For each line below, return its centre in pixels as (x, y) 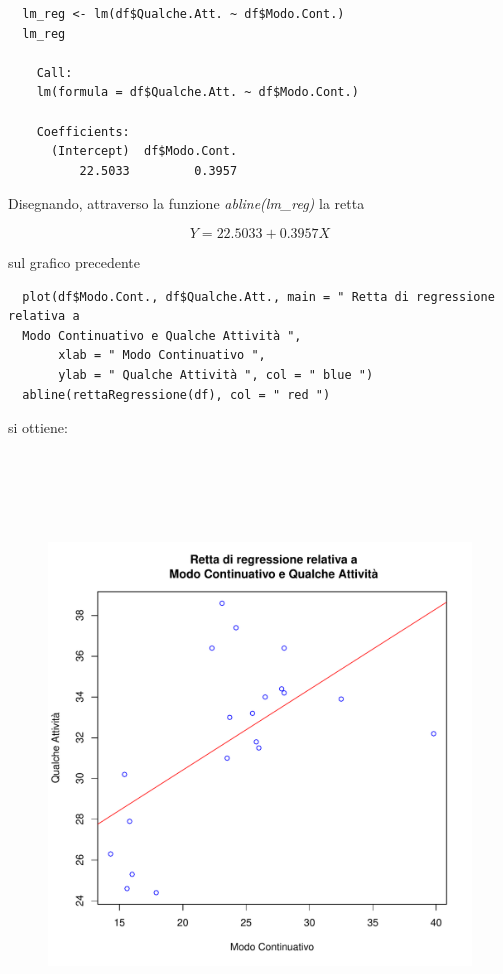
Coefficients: (83, 131)
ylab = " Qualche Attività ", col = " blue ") (216, 374)
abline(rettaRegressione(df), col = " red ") (176, 394)
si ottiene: (38, 427)
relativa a (44, 316)
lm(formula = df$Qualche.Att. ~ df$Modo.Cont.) (197, 92)
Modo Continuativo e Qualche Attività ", (162, 335)
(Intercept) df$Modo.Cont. (144, 151)
